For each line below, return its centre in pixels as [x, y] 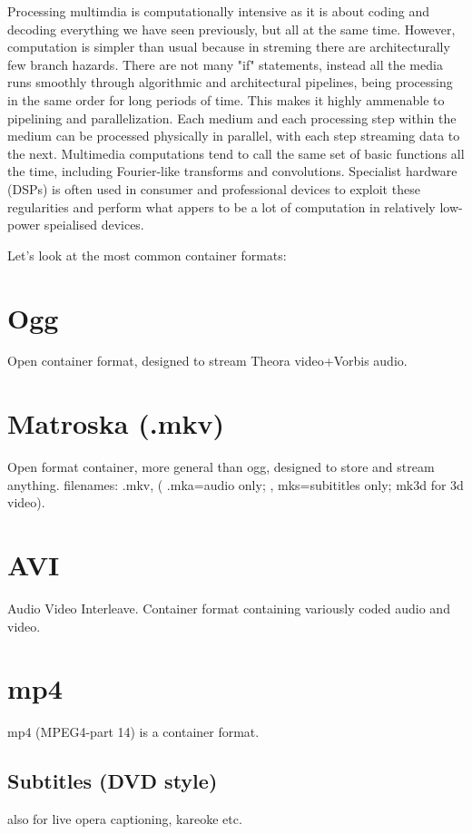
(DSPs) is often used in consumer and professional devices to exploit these [214, 188]
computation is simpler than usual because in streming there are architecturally [229, 47]
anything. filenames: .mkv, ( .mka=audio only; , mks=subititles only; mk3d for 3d [236, 484]
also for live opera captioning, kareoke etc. [125, 819]
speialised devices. [94, 225]
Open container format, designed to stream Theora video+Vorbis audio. [207, 361]
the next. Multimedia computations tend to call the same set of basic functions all [236, 153]
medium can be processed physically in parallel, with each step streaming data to [234, 136]
